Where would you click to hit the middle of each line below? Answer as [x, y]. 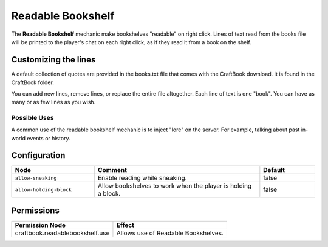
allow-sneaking [36, 178]
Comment [112, 170]
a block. [109, 194]
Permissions [36, 210]
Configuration [38, 155]
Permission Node [40, 225]
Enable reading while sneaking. [142, 178]
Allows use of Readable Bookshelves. [170, 233]
